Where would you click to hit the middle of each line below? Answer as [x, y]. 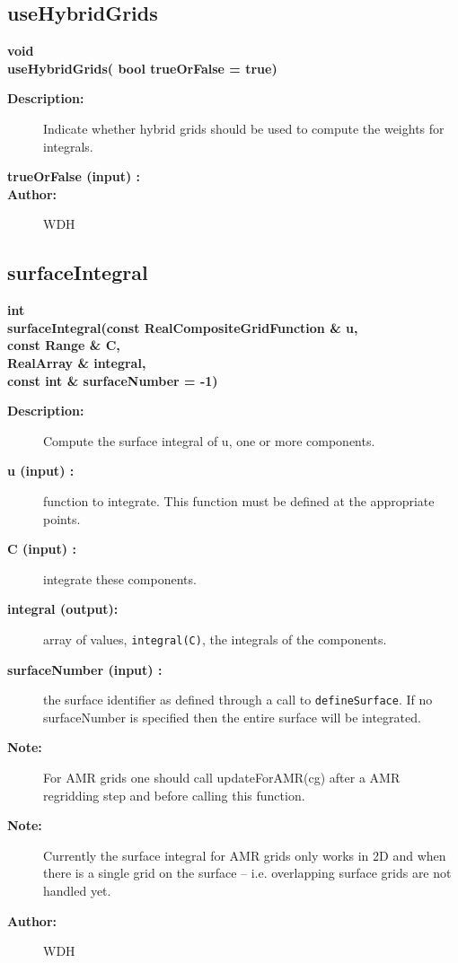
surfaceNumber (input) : [85, 669]
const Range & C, [64, 345]
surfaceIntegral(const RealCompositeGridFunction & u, [183, 327]
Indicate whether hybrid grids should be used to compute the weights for [244, 128]
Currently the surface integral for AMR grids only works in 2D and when [245, 855]
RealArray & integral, [77, 362]
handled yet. [77, 890]
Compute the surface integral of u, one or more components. [209, 440]
